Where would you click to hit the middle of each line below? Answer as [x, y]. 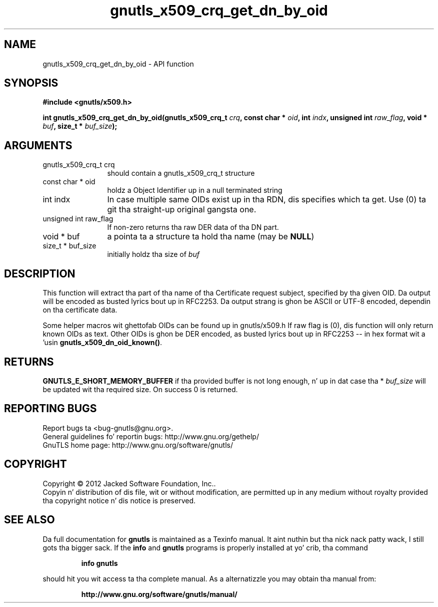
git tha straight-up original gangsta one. [182, 210]
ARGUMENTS [38, 145]
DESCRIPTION [40, 273]
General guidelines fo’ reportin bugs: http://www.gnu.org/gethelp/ [151, 436]
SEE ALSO [29, 520]
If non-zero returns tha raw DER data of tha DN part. [193, 227]
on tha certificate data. [80, 310]
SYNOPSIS [31, 83]
